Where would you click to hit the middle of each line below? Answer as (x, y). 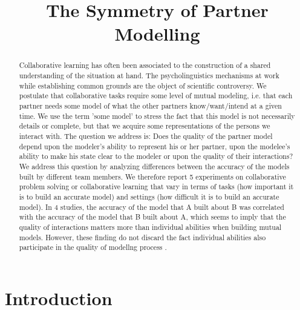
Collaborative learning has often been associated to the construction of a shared (145, 65)
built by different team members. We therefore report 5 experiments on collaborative (152, 176)
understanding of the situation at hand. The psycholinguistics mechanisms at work (149, 76)
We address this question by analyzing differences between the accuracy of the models (154, 166)
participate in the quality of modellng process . (93, 247)
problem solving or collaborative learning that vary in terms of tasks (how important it (156, 187)
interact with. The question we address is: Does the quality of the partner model (146, 136)
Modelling (157, 34)
